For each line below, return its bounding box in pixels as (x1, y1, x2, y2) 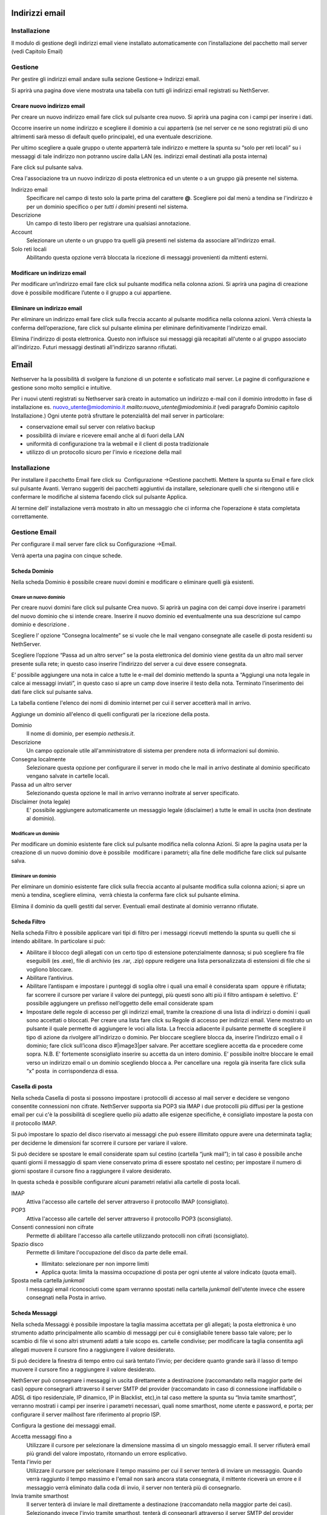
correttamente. (11, 513, 48, 521)
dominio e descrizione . (11, 621, 70, 628)
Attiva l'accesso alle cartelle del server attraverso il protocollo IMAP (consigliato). (26, 1197, 230, 1205)
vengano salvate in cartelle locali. (26, 773, 110, 780)
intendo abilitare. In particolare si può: (11, 937, 106, 945)
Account (11, 228, 33, 236)
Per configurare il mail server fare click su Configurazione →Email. (11, 541, 177, 548)
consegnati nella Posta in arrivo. (26, 1294, 107, 1301)
